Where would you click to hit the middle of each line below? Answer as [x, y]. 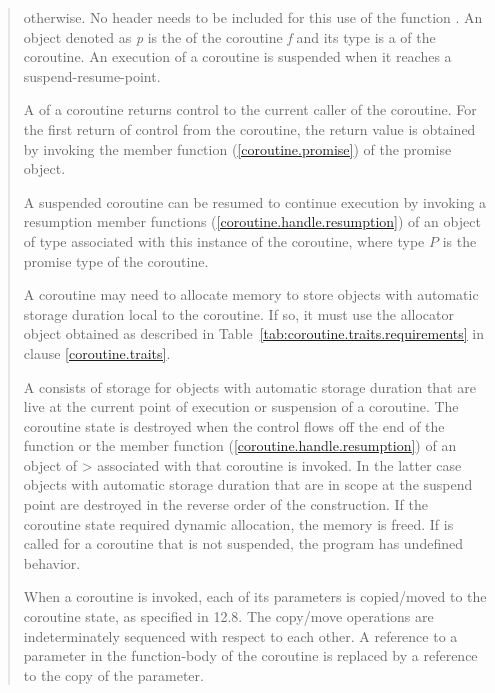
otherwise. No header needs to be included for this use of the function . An [253, 17]
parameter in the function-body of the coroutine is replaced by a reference [250, 655]
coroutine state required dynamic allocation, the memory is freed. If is [238, 523]
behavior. [52, 562]
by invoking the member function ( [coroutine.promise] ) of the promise [237, 148]
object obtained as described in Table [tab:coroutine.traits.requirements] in [254, 333]
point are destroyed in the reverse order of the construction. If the [225, 504]
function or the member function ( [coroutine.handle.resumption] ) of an [240, 445]
